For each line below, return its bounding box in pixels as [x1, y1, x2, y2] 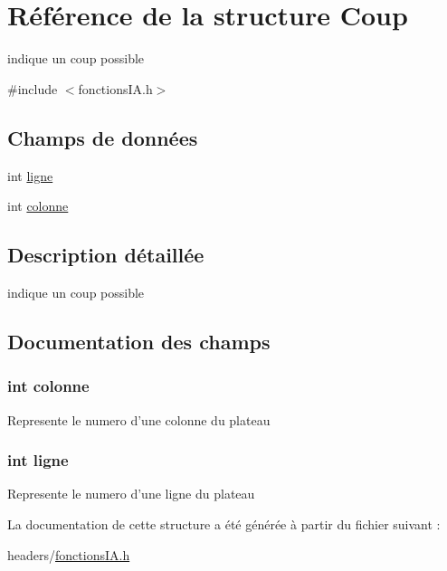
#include [7, 79, 58, 98]
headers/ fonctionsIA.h [7, 545, 130, 564]
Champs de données [7, 123, 198, 151]
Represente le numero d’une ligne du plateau [7, 484, 255, 503]
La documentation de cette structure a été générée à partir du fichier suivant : [7, 514, 441, 533]
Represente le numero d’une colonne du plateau [7, 410, 271, 429]
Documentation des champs [7, 327, 271, 355]
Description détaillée [7, 241, 204, 269]
